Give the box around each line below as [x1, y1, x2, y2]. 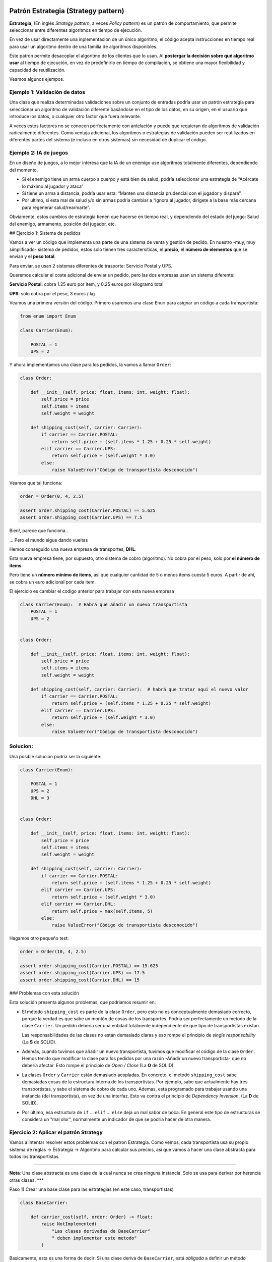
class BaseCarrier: [20, 1200, 68, 1206]
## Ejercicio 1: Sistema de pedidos [9, 230, 81, 236]
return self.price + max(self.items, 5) [51, 908, 153, 914]
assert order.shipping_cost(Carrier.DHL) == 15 [20, 977, 140, 983]
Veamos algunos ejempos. [9, 76, 64, 82]
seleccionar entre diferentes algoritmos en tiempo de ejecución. [9, 27, 142, 33]
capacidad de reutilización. [9, 67, 65, 73]
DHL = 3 [30, 795, 50, 801]
